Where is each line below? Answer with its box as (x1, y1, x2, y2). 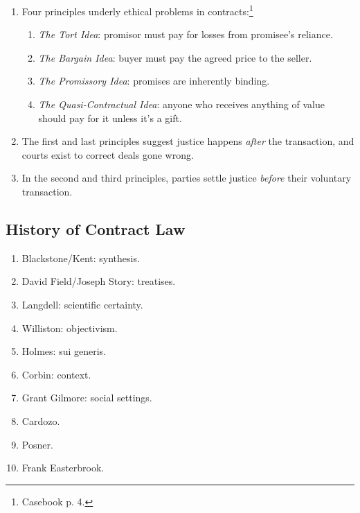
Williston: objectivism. (21, 320, 118, 335)
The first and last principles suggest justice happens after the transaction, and (21, 134, 354, 148)
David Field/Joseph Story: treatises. (21, 274, 176, 288)
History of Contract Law (6, 218, 186, 239)
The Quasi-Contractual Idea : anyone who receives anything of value (38, 97, 325, 112)
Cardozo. (21, 413, 60, 428)
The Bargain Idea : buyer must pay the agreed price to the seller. (38, 50, 312, 64)
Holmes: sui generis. (21, 344, 106, 358)
